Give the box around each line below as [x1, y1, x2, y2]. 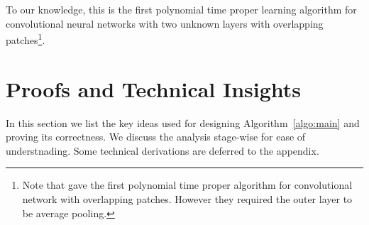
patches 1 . [6, 31, 45, 47]
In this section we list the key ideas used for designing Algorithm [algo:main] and [6, 115, 360, 130]
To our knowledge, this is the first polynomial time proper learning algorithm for [6, 2, 357, 16]
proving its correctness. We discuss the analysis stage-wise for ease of [6, 129, 306, 144]
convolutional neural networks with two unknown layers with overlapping [6, 16, 324, 31]
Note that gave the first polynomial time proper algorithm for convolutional [22, 177, 353, 192]
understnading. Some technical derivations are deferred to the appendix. [6, 143, 319, 158]
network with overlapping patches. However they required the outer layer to [22, 191, 353, 206]
